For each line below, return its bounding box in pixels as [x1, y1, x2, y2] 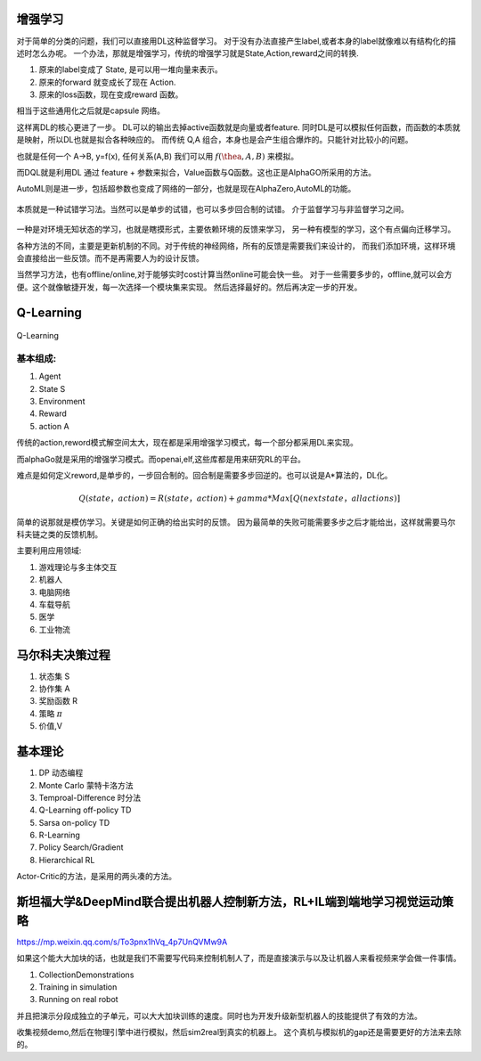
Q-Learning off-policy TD [38, 804, 132, 815]
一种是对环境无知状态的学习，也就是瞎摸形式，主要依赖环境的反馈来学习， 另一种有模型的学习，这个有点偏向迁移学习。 [16, 224, 456, 235]
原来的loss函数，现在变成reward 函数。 [38, 89, 183, 100]
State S [38, 383, 66, 394]
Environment [38, 396, 86, 407]
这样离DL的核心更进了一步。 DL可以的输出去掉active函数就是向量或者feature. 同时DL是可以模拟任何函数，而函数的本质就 [16, 121, 461, 133]
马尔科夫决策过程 [16, 647, 110, 663]
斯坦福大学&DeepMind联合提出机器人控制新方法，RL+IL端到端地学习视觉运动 [16, 894, 443, 910]
